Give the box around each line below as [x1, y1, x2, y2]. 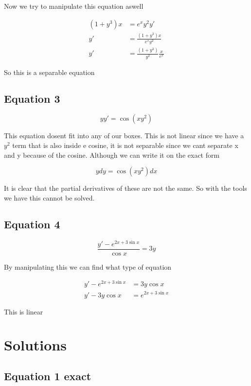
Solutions [4, 335, 67, 355]
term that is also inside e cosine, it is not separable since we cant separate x [12, 140, 238, 150]
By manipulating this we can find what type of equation [4, 261, 172, 272]
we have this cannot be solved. [4, 192, 95, 202]
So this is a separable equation [4, 67, 95, 77]
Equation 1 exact [4, 368, 91, 383]
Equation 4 [4, 216, 60, 231]
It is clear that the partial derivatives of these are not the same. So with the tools [4, 183, 247, 193]
